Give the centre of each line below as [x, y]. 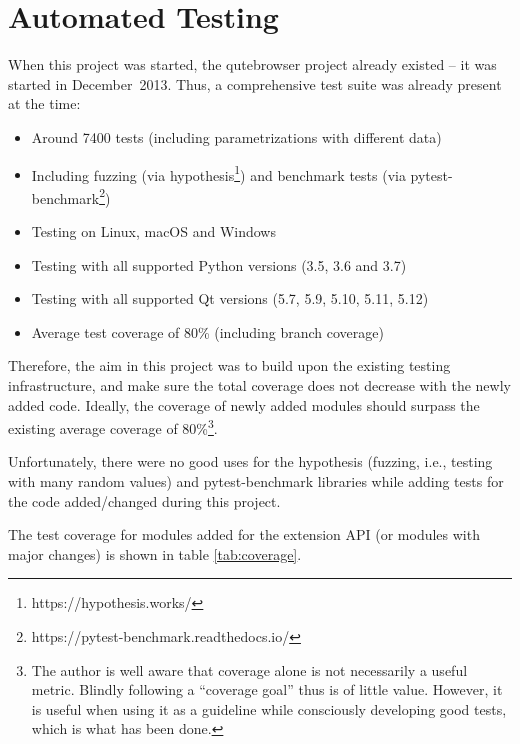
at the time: [44, 103]
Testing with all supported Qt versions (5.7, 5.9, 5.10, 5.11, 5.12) [230, 298]
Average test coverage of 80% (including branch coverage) [207, 331]
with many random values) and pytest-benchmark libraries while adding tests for [256, 481]
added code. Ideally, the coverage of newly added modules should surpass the [244, 404]
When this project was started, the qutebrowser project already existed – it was [252, 64]
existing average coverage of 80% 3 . [113, 426]
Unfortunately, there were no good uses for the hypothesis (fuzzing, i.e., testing [250, 461]
